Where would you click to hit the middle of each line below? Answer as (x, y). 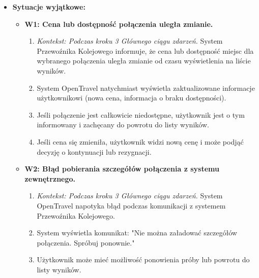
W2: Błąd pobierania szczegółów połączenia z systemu (122, 169)
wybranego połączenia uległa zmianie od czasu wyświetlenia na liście (144, 61)
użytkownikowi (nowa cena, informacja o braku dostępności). (132, 98)
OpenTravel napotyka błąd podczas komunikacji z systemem (131, 205)
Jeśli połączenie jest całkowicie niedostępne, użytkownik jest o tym (141, 114)
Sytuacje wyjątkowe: (49, 7)
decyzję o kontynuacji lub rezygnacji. (94, 151)
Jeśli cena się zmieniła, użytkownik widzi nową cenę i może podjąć (140, 141)
